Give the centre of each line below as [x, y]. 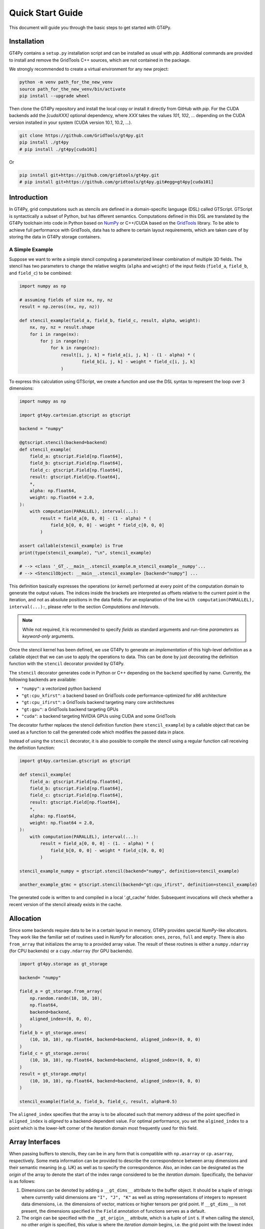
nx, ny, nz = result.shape [62, 327]
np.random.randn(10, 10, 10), [66, 998]
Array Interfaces [35, 1142]
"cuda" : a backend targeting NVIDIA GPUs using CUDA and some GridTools [99, 716]
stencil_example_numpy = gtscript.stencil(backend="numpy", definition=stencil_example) [130, 871]
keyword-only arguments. [48, 636]
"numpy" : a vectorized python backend [61, 689]
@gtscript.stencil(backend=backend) [64, 443]
